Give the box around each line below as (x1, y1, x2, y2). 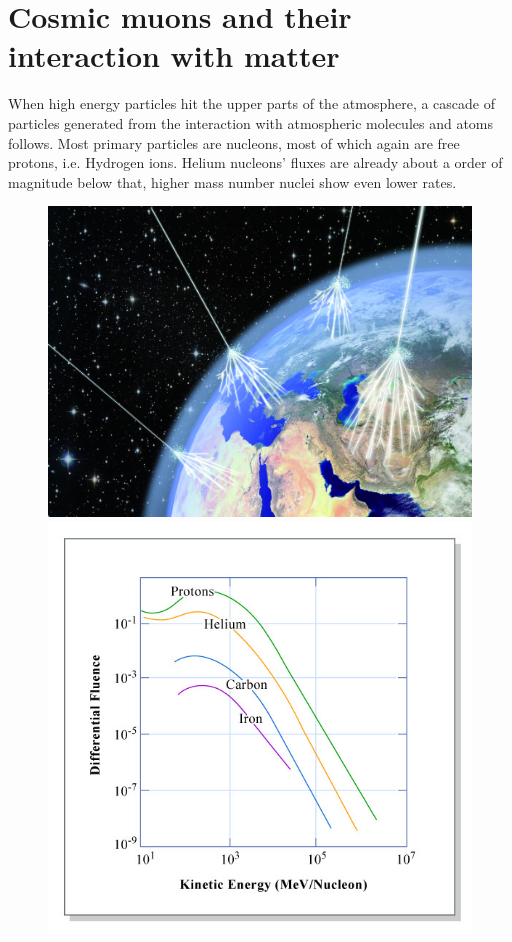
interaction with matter (8, 35, 340, 76)
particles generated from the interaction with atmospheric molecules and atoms (8, 112, 494, 133)
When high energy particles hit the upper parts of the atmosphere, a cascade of (8, 93, 496, 114)
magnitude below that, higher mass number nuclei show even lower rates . (8, 171, 457, 192)
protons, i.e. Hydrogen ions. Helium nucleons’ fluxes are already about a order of (8, 152, 503, 173)
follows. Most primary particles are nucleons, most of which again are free (8, 132, 460, 153)
